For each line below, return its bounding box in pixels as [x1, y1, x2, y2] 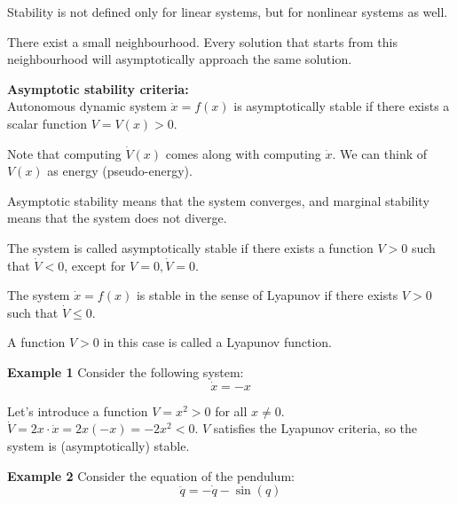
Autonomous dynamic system [7, 97, 167, 115]
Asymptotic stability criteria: [7, 79, 189, 98]
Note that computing [7, 144, 122, 162]
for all [215, 401, 248, 420]
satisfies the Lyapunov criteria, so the [213, 419, 418, 438]
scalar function [7, 114, 87, 132]
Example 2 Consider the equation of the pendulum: [7, 466, 295, 485]
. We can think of [332, 144, 428, 162]
